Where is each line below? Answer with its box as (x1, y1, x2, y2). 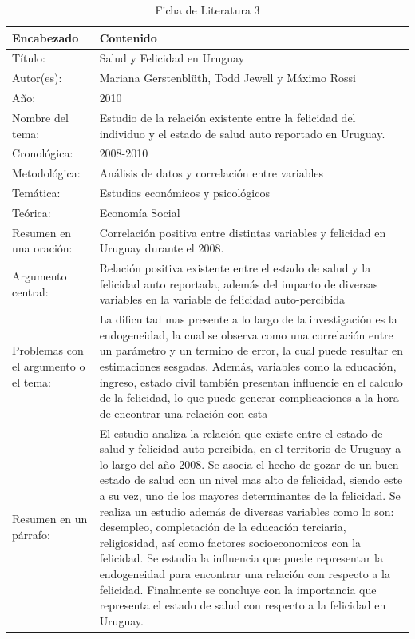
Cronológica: (12, 145, 73, 161)
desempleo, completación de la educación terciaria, (99, 518, 346, 535)
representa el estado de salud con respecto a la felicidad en (99, 597, 386, 613)
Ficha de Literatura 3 (155, 2, 260, 18)
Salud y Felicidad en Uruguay (99, 50, 245, 66)
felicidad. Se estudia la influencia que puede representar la (99, 550, 383, 566)
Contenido (99, 29, 157, 46)
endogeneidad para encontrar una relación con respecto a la (99, 566, 390, 581)
